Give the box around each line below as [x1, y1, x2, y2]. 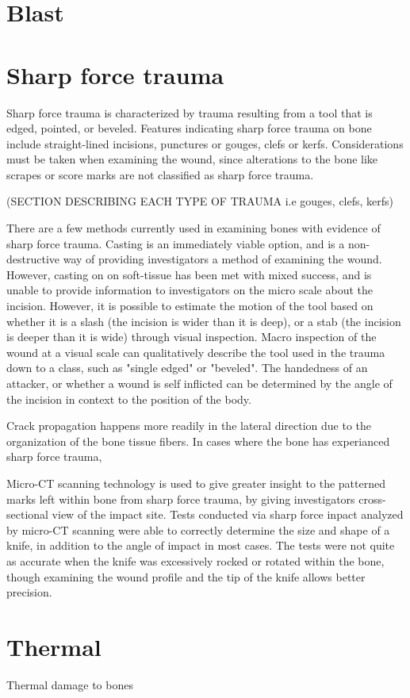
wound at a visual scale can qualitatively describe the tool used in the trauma [6, 343, 385, 360]
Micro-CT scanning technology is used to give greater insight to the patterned [6, 474, 386, 491]
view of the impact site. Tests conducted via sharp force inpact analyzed [52, 506, 404, 523]
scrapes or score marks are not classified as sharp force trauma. [6, 166, 314, 182]
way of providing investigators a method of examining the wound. [63, 251, 382, 267]
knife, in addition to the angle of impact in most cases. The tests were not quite [6, 537, 395, 554]
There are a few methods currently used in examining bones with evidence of [6, 220, 381, 236]
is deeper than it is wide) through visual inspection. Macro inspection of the [6, 328, 377, 345]
